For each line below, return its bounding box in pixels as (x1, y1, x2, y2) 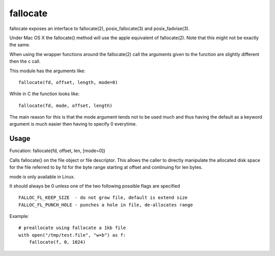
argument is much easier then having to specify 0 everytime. (9, 121, 137, 127)
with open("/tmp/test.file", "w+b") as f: (18, 232, 126, 238)
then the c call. (9, 59, 41, 65)
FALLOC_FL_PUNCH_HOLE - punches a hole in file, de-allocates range (18, 202, 193, 208)
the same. (9, 42, 31, 48)
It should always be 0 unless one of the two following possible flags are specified (9, 183, 180, 189)
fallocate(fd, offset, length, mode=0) (18, 79, 118, 85)
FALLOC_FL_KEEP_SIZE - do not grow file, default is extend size (18, 195, 188, 201)
